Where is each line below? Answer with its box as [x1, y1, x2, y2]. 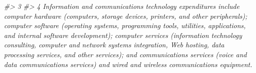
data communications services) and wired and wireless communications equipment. [4, 59, 253, 69]
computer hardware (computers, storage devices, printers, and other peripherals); [4, 10, 248, 21]
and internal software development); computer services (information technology [4, 30, 242, 40]
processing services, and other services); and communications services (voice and [4, 49, 247, 59]
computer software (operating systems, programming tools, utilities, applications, [4, 20, 246, 31]
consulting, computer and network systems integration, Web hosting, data [4, 39, 224, 50]
